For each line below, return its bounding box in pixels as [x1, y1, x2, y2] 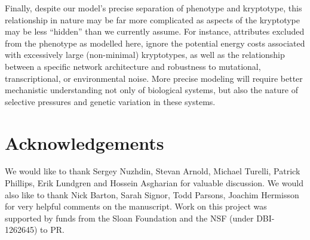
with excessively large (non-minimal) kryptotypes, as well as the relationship [5, 48, 285, 61]
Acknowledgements [5, 130, 164, 155]
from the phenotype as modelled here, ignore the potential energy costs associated [5, 36, 305, 49]
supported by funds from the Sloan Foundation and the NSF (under [5, 211, 254, 224]
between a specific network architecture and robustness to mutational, [5, 60, 261, 72]
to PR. [40, 223, 65, 236]
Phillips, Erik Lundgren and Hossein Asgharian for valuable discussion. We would [5, 177, 303, 189]
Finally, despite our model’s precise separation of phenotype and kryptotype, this [5, 2, 302, 14]
